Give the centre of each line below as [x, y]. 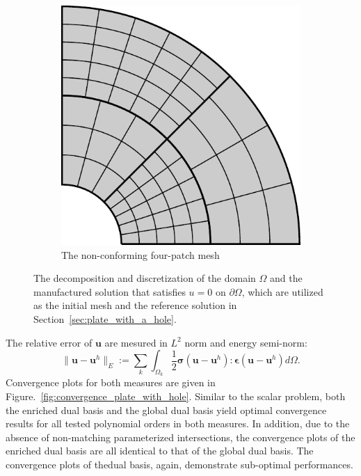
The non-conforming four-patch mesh [141, 254]
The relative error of [49, 342]
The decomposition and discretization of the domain [145, 278]
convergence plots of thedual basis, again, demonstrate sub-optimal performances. [179, 464]
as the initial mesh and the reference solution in [135, 305]
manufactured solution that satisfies [110, 291]
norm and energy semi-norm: [246, 342]
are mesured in [136, 342]
